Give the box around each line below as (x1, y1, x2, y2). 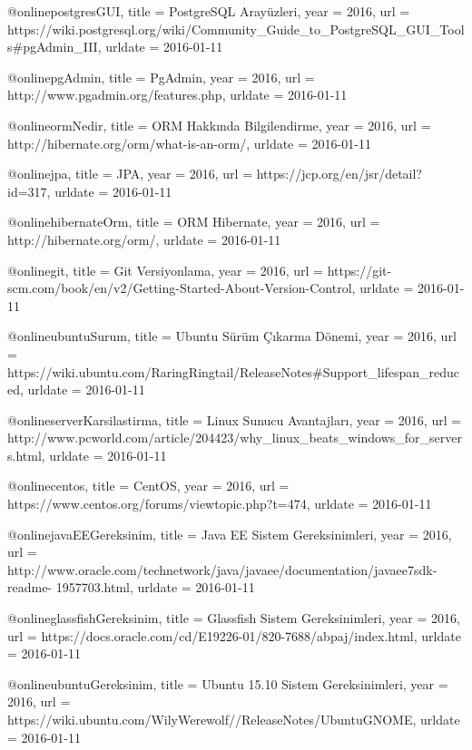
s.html (7, 445, 42, 464)
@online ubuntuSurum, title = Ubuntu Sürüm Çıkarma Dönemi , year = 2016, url (7, 326, 457, 346)
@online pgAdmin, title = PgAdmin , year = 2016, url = (7, 67, 315, 86)
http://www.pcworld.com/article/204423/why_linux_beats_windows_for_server (7, 428, 462, 447)
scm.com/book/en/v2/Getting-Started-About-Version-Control (7, 278, 352, 297)
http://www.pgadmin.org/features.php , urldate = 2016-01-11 (7, 85, 348, 104)
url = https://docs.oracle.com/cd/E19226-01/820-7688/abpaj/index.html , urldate (7, 626, 461, 645)
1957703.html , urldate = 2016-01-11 (55, 578, 255, 597)
